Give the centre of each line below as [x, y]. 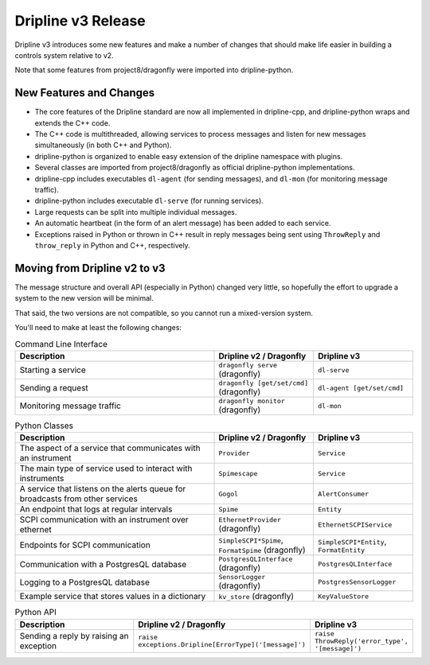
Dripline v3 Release [80, 21]
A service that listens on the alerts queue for [103, 489]
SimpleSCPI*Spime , [251, 540]
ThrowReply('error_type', [362, 641]
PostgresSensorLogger [357, 582]
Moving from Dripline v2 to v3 [90, 268]
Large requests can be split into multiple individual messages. [136, 212]
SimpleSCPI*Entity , [352, 541]
